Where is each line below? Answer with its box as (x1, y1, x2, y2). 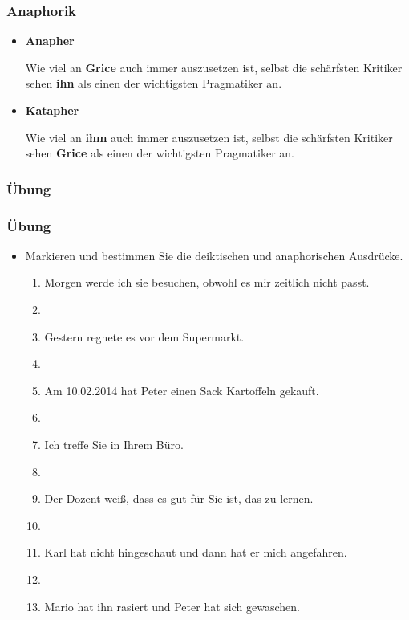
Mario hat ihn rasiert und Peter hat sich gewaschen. (44, 598, 300, 614)
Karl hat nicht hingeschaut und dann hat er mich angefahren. (44, 544, 347, 561)
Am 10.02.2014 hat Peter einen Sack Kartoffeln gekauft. (44, 381, 319, 398)
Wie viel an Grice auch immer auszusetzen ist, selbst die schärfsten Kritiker (25, 59, 403, 75)
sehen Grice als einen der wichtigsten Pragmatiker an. (25, 145, 294, 161)
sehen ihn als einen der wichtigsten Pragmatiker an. (25, 75, 282, 92)
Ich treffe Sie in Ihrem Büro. (44, 436, 184, 452)
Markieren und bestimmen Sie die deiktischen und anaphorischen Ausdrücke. (25, 247, 403, 263)
